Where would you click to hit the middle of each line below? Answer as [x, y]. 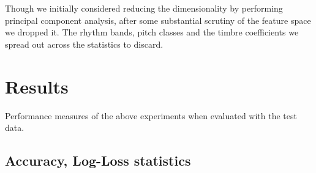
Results [37, 86]
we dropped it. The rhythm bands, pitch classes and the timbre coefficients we [152, 32]
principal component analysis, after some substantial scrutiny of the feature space [158, 20]
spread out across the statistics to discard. [84, 44]
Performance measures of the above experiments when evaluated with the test [151, 115]
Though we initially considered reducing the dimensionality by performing [144, 8]
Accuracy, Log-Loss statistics [98, 160]
